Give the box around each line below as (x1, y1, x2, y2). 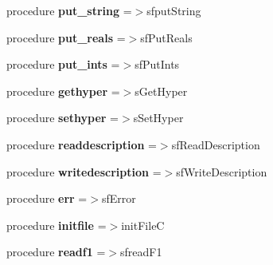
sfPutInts (135, 56, 180, 73)
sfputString (146, 2, 201, 18)
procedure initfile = (6, 216, 107, 233)
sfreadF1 (120, 243, 162, 260)
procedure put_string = (6, 2, 132, 18)
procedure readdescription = (6, 136, 157, 152)
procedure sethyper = (6, 109, 119, 126)
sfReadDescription (171, 136, 260, 152)
